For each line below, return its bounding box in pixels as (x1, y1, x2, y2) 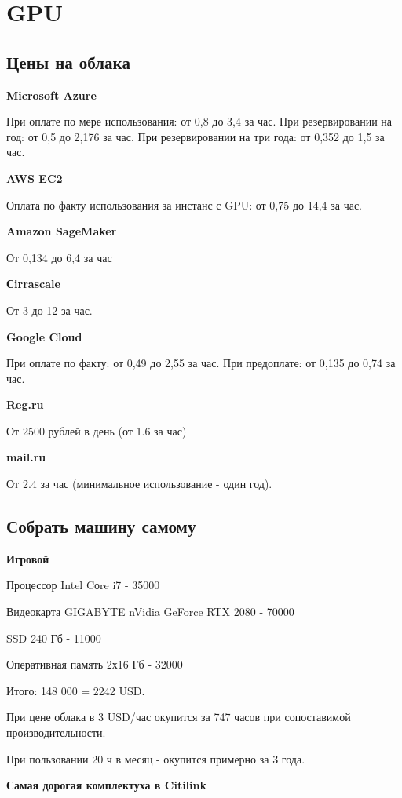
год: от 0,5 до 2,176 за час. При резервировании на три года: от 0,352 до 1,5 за (6, 128, 385, 144)
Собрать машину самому (6, 514, 196, 538)
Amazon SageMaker (6, 223, 117, 239)
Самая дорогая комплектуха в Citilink (6, 777, 206, 793)
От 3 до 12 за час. (6, 301, 93, 318)
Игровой (6, 550, 49, 567)
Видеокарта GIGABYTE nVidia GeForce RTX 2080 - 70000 (6, 603, 294, 620)
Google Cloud (6, 328, 82, 344)
